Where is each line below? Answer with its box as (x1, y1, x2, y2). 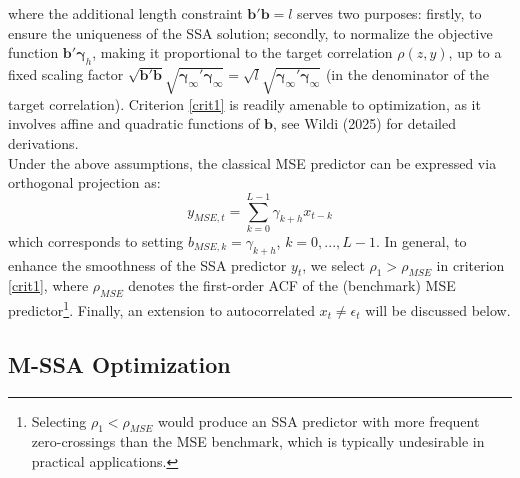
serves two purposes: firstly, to (297, 3, 482, 23)
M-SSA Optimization (8, 348, 231, 379)
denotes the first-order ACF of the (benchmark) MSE (128, 275, 456, 296)
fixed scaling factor (8, 63, 124, 84)
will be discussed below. (365, 299, 511, 320)
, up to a (448, 42, 502, 63)
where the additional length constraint (8, 3, 243, 23)
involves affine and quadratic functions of (8, 113, 260, 134)
